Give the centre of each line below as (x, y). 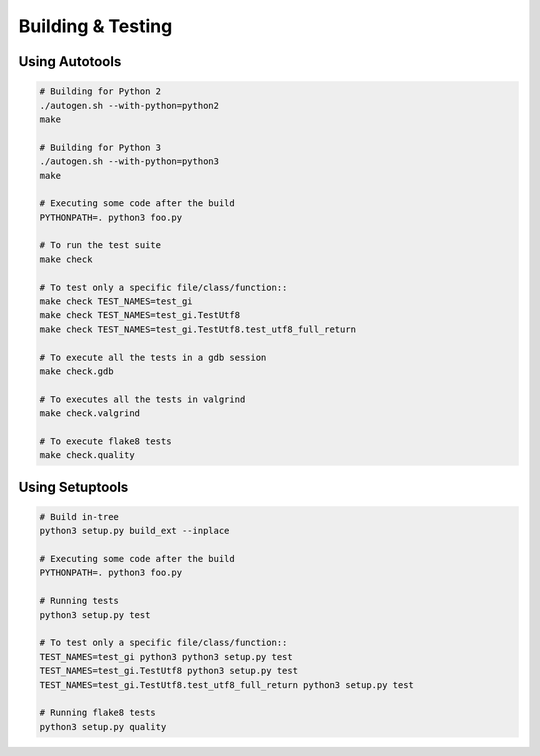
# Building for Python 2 (100, 91)
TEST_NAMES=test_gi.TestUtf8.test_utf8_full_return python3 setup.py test (227, 684)
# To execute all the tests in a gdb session (153, 357)
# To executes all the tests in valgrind (142, 399)
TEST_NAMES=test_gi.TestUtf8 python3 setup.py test (169, 671)
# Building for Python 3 (100, 147)
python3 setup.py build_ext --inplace (134, 531)
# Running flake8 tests (98, 713)
